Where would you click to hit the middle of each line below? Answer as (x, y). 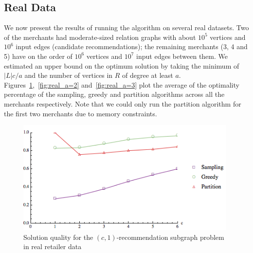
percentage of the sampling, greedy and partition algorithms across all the (114, 94)
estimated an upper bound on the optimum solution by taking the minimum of (122, 65)
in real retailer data (53, 246)
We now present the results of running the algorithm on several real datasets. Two (126, 27)
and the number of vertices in (69, 75)
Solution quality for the (58, 237)
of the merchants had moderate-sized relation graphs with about (100, 37)
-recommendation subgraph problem (170, 237)
